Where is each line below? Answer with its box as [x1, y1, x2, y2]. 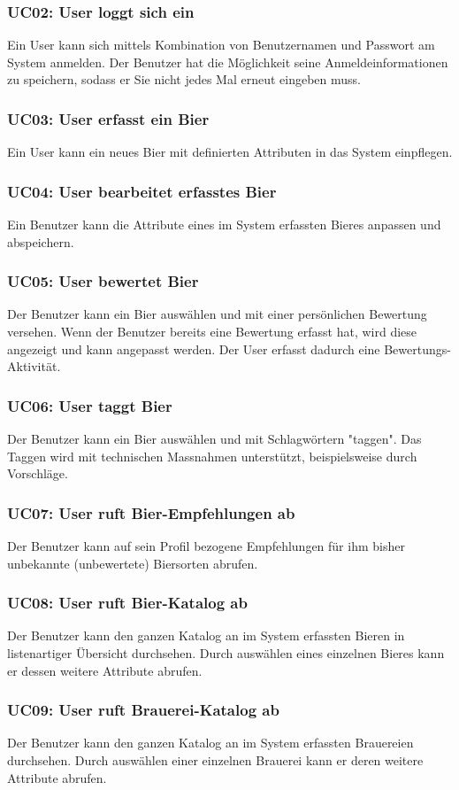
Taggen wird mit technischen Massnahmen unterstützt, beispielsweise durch [7, 446, 417, 465]
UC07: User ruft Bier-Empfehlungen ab [7, 501, 295, 523]
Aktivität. [7, 357, 61, 376]
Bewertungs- [384, 339, 451, 358]
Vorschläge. [7, 464, 68, 483]
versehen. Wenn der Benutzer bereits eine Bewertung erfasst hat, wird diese [7, 322, 417, 341]
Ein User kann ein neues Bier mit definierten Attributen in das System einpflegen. [7, 143, 453, 161]
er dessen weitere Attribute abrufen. [7, 661, 203, 679]
